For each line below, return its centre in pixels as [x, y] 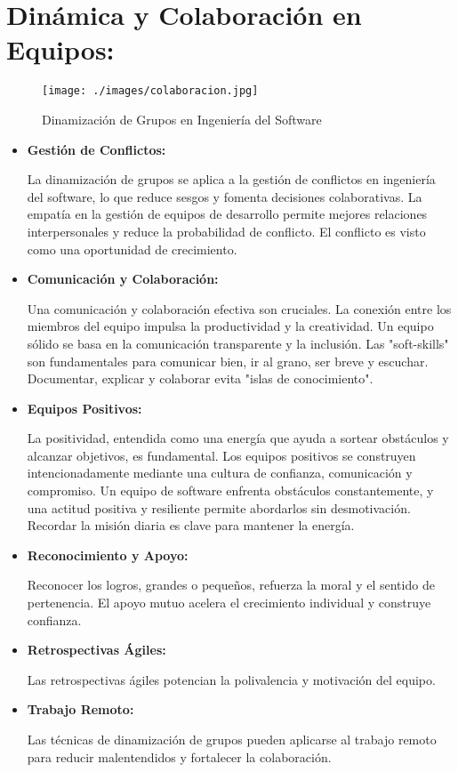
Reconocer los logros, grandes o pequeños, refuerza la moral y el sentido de [231, 585]
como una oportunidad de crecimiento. [132, 249]
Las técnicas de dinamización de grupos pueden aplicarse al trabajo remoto [232, 739]
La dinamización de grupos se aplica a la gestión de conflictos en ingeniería [231, 179]
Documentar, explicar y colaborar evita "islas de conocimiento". [200, 378]
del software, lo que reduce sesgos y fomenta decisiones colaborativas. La [225, 196]
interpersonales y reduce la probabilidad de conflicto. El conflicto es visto [226, 231]
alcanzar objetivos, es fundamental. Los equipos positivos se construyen [221, 455]
